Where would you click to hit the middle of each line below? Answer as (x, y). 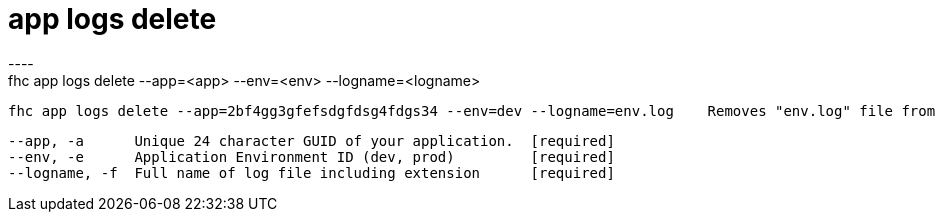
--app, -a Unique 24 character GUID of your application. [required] (311, 140)
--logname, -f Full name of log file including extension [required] (311, 172)
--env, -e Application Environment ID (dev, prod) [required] (311, 156)
